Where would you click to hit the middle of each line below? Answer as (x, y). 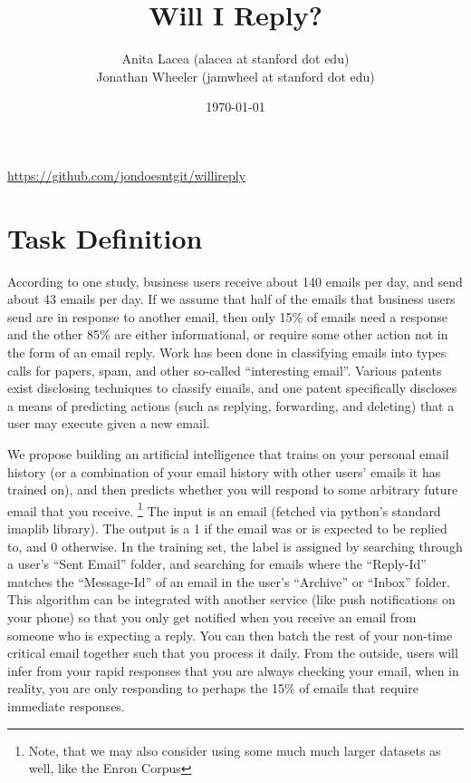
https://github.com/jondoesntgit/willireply (127, 175)
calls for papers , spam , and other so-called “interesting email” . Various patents (225, 370)
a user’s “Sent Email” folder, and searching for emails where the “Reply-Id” (217, 564)
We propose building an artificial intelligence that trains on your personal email (228, 453)
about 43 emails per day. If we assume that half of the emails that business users (231, 299)
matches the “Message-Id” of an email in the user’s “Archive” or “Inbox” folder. (229, 581)
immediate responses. (66, 705)
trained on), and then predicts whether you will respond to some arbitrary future (233, 489)
